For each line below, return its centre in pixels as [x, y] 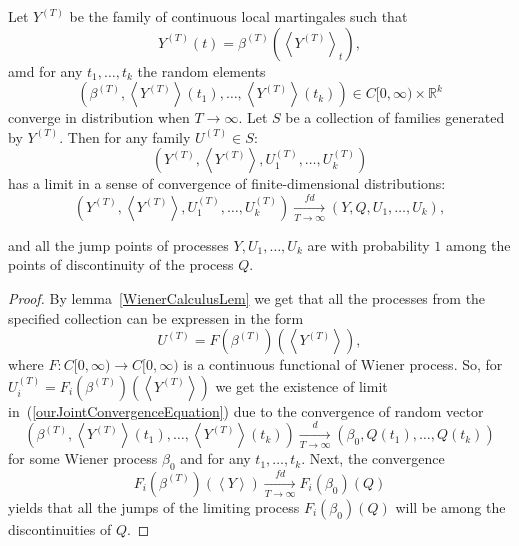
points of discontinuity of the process [121, 264]
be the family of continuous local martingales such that [238, 16]
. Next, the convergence [373, 458]
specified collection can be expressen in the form [156, 317]
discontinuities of [60, 528]
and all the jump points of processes [118, 244]
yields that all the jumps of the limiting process [154, 506]
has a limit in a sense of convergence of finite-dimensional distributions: [227, 183]
